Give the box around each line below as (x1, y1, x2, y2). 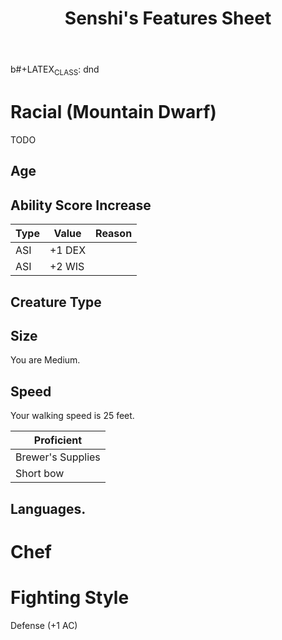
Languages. (10, 500, 87, 517)
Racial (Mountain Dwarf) (10, 101, 217, 124)
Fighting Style (10, 586, 130, 609)
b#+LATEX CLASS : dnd (10, 63, 100, 77)
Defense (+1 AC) (10, 619, 78, 631)
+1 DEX (49, 243, 87, 257)
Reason (95, 227, 133, 241)
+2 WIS (49, 260, 85, 274)
